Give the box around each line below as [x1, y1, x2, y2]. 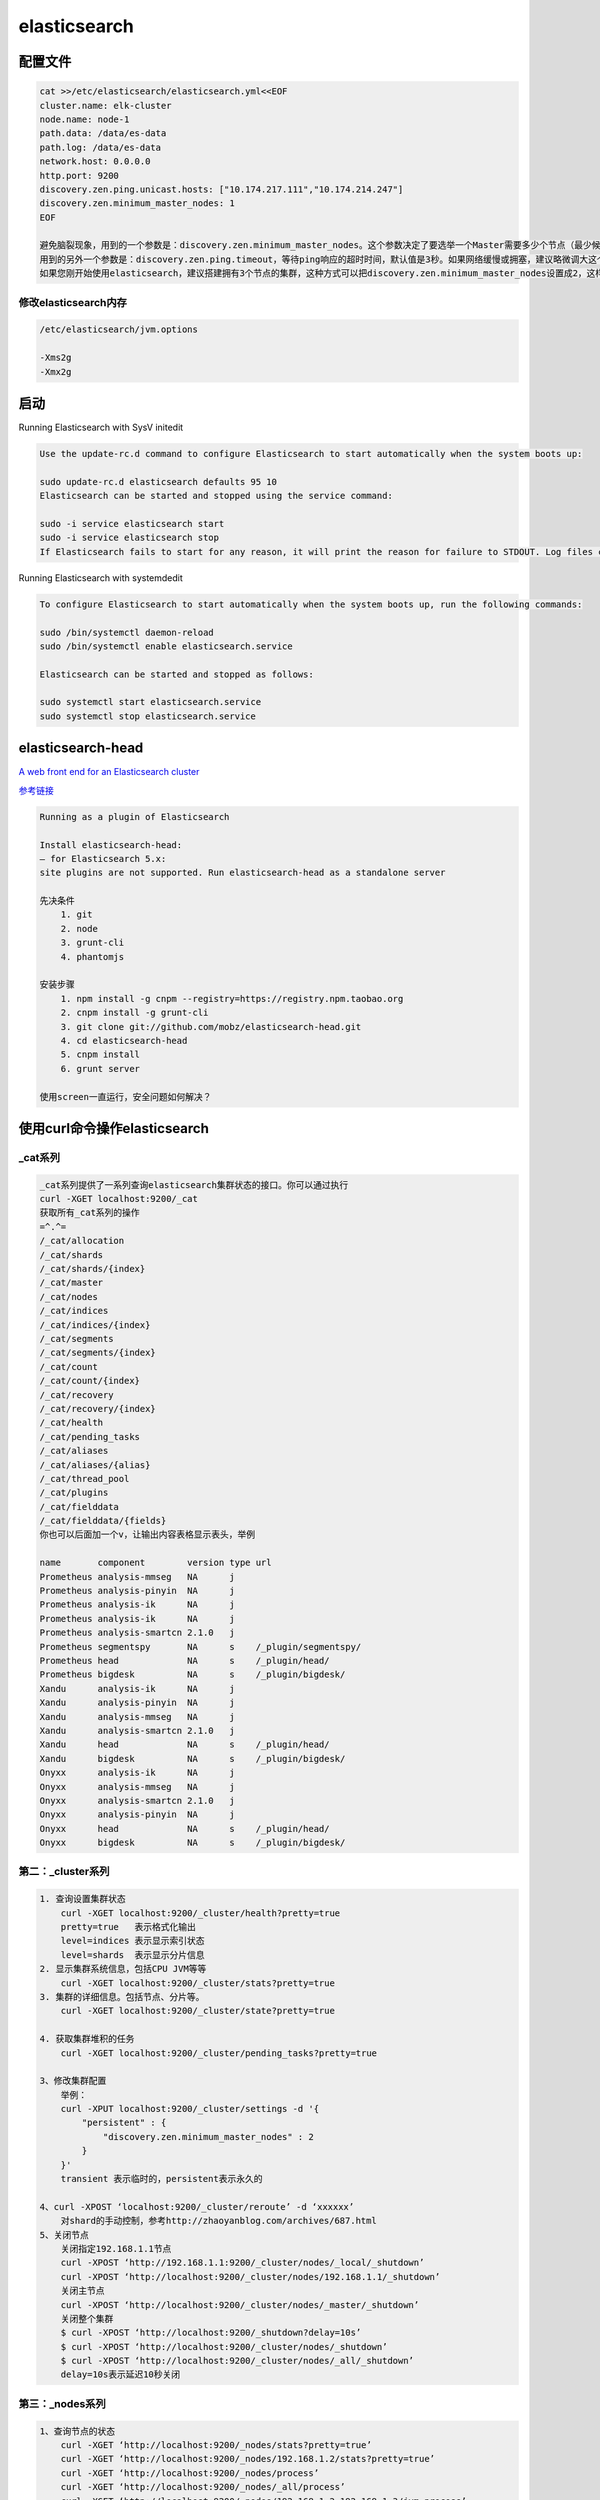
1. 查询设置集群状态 [39, 1893, 126, 1905]
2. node [60, 923, 99, 934]
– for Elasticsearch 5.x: [39, 853, 167, 864]
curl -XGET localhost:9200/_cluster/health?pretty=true [60, 1907, 341, 1919]
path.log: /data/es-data [39, 141, 162, 153]
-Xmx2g [39, 366, 72, 377]
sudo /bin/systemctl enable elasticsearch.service [39, 640, 294, 652]
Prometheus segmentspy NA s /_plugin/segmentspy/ [39, 1641, 362, 1652]
